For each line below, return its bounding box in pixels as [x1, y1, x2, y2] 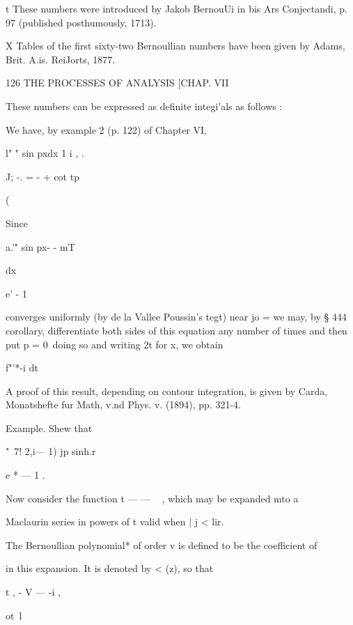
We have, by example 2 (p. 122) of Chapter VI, [6, 122, 207, 137]
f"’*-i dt [6, 360, 38, 375]
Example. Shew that [6, 420, 93, 435]
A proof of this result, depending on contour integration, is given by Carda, [6, 383, 328, 398]
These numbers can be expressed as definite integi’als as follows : [6, 98, 283, 113]
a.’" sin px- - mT [6, 239, 75, 254]
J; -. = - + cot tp [6, 169, 79, 183]
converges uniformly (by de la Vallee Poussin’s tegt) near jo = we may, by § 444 [6, 309, 347, 324]
